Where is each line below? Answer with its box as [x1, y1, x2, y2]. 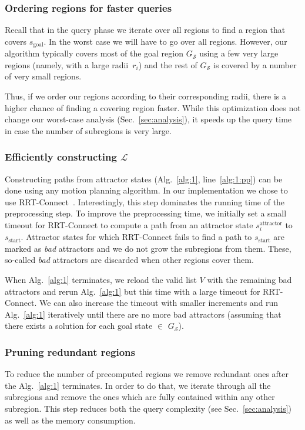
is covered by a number [213, 58, 297, 71]
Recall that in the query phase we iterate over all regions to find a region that [5, 24, 286, 36]
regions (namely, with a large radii [5, 58, 129, 71]
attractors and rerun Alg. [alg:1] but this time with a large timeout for [5, 285, 260, 297]
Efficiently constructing [5, 149, 117, 164]
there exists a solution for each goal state [5, 319, 153, 332]
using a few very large [199, 47, 279, 59]
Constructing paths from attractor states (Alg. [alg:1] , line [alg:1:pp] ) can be [5, 172, 283, 185]
